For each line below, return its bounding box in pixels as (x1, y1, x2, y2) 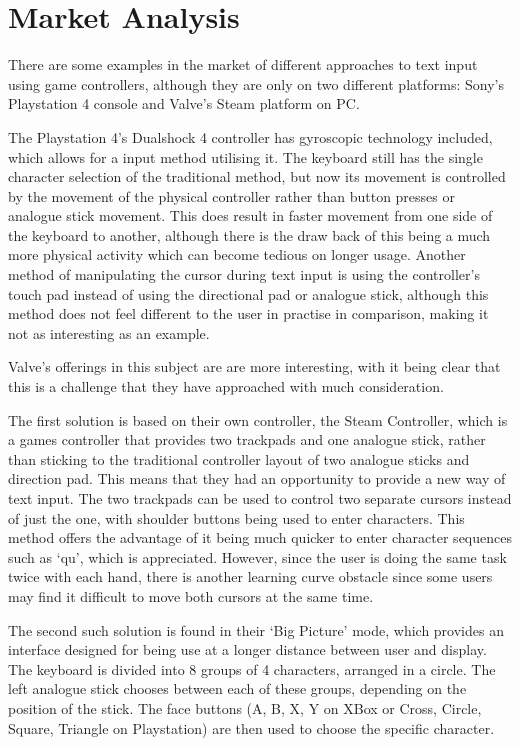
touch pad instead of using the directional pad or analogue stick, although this (8, 283, 489, 304)
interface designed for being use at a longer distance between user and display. (8, 639, 487, 660)
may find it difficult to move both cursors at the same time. (8, 585, 374, 606)
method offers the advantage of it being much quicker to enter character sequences (8, 527, 512, 548)
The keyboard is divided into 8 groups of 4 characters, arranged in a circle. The (8, 658, 496, 679)
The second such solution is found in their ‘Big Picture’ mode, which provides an (8, 619, 504, 640)
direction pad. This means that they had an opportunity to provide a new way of (8, 468, 506, 489)
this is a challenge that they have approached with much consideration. (8, 376, 444, 397)
